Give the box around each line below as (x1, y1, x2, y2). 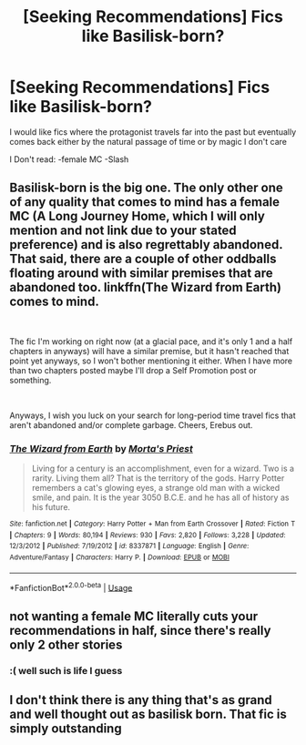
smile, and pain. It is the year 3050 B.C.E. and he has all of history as (31, 492, 290, 503)
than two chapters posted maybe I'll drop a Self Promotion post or (9, 364, 257, 375)
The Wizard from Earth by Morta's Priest (9, 442, 194, 454)
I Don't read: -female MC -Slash (9, 153, 129, 165)
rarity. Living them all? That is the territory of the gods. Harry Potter (31, 473, 285, 484)
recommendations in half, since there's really (9, 622, 271, 638)
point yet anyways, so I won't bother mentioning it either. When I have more (9, 355, 293, 366)
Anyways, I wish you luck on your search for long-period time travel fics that (9, 410, 296, 421)
